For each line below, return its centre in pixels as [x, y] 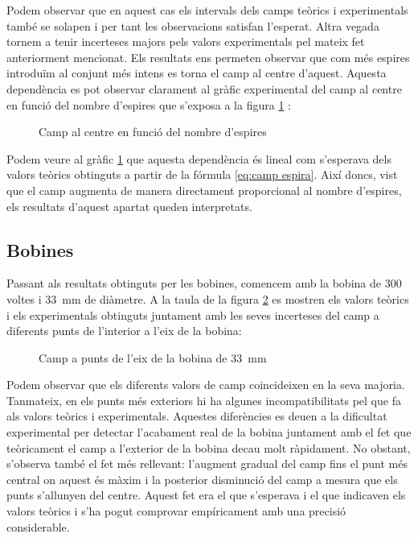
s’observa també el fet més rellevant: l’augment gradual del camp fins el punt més [207, 464]
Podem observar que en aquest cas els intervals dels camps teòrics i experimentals [207, 10]
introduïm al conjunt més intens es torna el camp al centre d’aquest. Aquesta [197, 73]
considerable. [38, 526]
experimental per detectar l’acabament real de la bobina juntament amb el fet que [209, 432]
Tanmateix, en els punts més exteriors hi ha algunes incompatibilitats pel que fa [204, 400]
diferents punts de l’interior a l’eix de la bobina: [124, 331]
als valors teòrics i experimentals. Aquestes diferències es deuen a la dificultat [197, 416]
